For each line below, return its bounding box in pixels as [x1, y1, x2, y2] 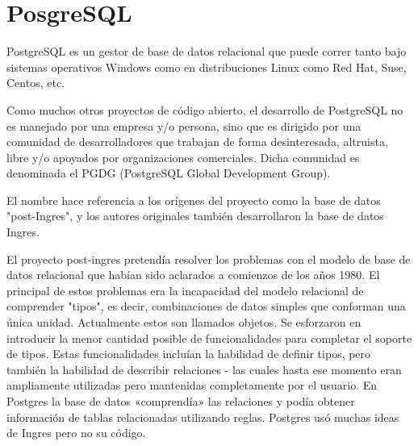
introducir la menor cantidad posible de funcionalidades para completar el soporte [6, 329, 412, 346]
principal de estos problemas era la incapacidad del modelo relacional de [6, 281, 364, 298]
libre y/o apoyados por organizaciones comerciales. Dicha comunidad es [6, 148, 360, 165]
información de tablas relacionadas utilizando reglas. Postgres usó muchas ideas [6, 408, 399, 425]
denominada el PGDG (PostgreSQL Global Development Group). [6, 165, 331, 181]
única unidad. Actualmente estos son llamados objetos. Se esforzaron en [6, 314, 362, 331]
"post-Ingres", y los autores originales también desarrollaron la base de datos [6, 207, 384, 224]
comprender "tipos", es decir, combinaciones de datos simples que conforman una [6, 298, 406, 315]
